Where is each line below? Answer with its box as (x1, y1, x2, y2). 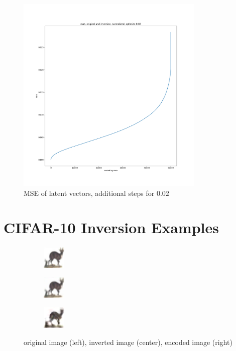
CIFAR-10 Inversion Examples (4, 217, 219, 238)
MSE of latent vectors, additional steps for (24, 187, 155, 198)
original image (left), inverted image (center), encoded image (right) (24, 336, 232, 347)
